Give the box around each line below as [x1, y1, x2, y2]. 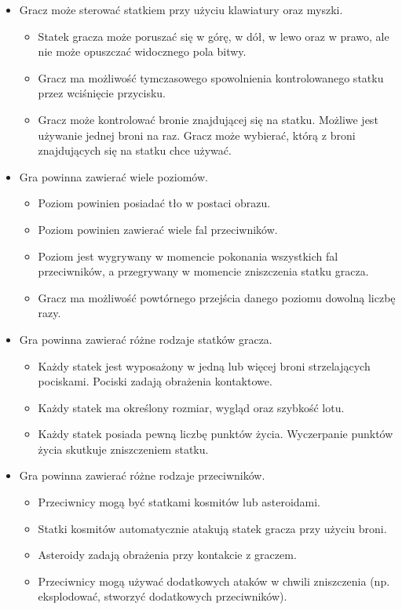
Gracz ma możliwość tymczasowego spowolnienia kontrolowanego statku [38, 69, 384, 86]
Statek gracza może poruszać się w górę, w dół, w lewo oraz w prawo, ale [38, 27, 389, 44]
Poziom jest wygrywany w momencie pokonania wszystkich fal [38, 247, 338, 264]
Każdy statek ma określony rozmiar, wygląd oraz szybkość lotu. [38, 399, 345, 415]
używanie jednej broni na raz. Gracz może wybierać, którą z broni [38, 126, 356, 143]
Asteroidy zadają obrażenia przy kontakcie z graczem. [38, 546, 297, 563]
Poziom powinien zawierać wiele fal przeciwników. [38, 221, 278, 237]
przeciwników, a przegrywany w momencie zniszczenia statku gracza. [38, 263, 369, 279]
